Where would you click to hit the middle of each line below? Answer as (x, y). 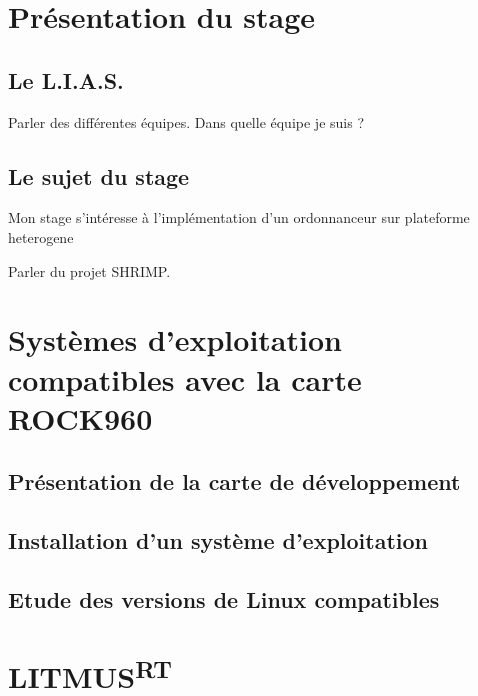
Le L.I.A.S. (66, 79)
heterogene (41, 236)
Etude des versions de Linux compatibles (224, 598)
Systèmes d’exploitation (175, 339)
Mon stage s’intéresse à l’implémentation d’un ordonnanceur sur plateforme (239, 217)
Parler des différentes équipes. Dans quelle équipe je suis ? (186, 121)
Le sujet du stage (99, 175)
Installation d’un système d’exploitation (218, 540)
